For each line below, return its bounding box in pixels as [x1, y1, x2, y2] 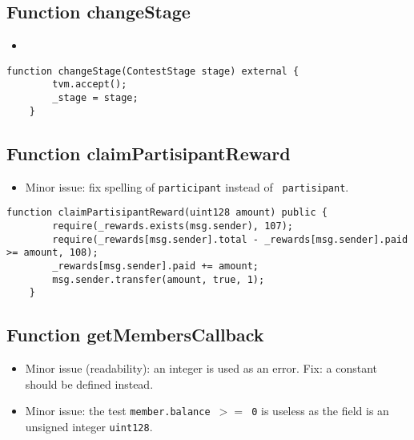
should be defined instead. [25, 375, 154, 392]
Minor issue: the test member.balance [25, 402, 211, 419]
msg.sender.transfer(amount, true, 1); [52, 273, 265, 285]
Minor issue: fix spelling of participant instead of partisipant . [25, 178, 349, 195]
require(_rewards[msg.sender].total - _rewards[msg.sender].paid [52, 233, 408, 245]
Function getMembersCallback [6, 322, 264, 347]
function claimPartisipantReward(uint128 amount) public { [6, 207, 328, 219]
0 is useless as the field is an [251, 402, 389, 419]
